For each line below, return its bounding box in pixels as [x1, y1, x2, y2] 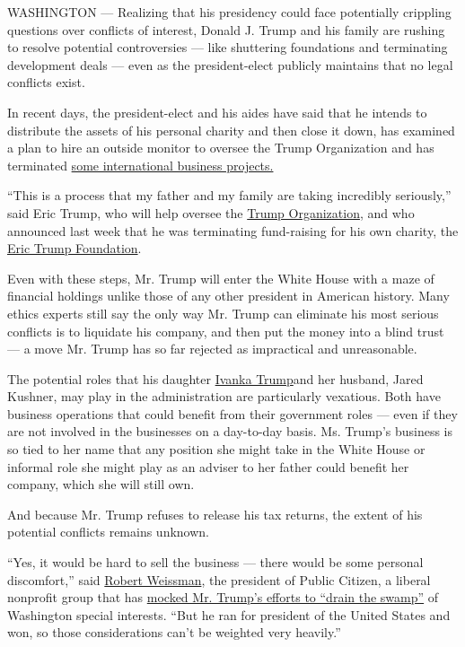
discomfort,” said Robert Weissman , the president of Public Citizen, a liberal [7, 570, 431, 589]
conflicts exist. [7, 73, 85, 92]
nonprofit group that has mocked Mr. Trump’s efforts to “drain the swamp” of [7, 588, 439, 607]
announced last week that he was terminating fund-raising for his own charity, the [7, 221, 459, 240]
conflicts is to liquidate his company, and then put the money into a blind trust [7, 321, 444, 340]
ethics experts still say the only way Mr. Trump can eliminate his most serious [7, 303, 439, 322]
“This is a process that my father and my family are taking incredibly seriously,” [7, 186, 452, 205]
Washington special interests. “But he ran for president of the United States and [7, 605, 451, 624]
